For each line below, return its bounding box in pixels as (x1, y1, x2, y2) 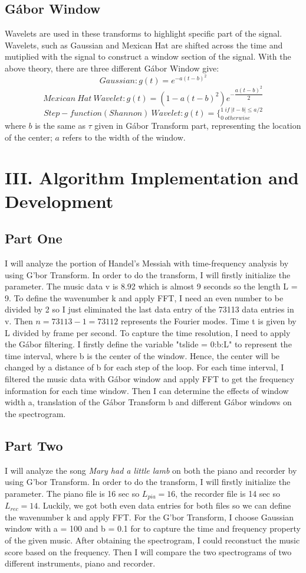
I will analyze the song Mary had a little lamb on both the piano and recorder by (5, 464, 297, 476)
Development (5, 188, 114, 213)
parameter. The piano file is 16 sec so (5, 487, 140, 499)
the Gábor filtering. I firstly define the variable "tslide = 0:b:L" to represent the (5, 338, 292, 350)
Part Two (5, 436, 63, 454)
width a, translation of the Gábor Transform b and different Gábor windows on (5, 396, 292, 408)
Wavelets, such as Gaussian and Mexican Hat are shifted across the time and (5, 38, 283, 51)
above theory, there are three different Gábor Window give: (5, 61, 219, 74)
